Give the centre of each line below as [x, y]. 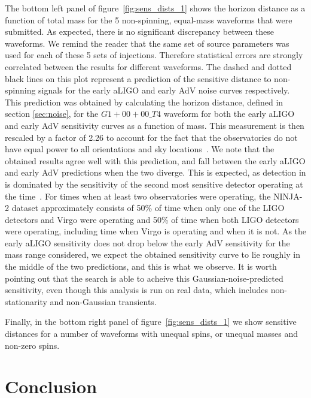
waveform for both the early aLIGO [229, 114]
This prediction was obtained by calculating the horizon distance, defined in [144, 102]
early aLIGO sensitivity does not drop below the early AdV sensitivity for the [147, 242]
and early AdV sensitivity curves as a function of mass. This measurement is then [155, 125]
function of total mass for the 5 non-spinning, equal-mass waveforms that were [149, 19]
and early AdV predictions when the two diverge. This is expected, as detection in [155, 172]
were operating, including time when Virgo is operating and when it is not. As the [156, 231]
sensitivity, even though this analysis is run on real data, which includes [137, 290]
